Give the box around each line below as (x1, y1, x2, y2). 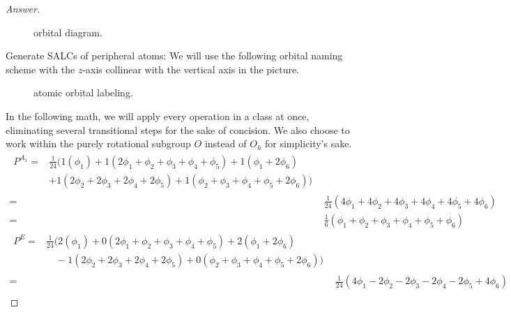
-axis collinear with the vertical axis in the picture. (82, 61, 300, 76)
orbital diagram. (33, 24, 102, 39)
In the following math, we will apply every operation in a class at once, (6, 108, 310, 123)
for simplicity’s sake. (264, 136, 352, 151)
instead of (204, 136, 247, 151)
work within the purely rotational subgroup (6, 136, 191, 151)
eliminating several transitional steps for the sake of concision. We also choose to (6, 122, 350, 137)
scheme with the (6, 61, 75, 76)
